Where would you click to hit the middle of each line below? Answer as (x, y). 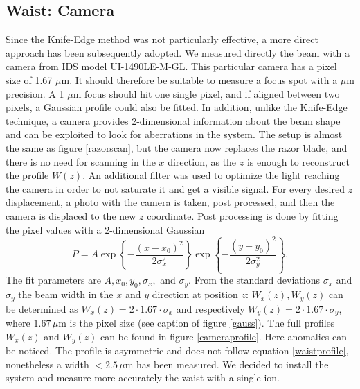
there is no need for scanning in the (81, 161)
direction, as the (202, 161)
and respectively (210, 308)
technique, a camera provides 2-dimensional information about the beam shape (173, 120)
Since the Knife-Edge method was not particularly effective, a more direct (162, 39)
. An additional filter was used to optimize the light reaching (211, 175)
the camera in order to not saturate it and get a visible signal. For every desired (175, 188)
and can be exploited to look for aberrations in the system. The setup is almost (174, 134)
